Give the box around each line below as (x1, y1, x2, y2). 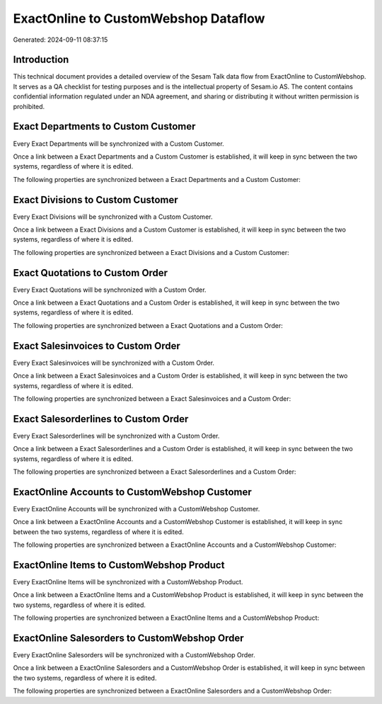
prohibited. (13, 102, 45, 110)
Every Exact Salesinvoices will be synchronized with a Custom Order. (13, 358, 215, 367)
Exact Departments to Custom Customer (13, 120, 196, 132)
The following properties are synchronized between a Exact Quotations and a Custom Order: (13, 321, 283, 329)
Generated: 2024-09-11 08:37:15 (13, 35, 108, 44)
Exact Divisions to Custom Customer (13, 193, 178, 205)
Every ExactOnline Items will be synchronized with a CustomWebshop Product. (13, 578, 243, 586)
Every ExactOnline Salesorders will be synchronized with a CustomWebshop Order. (13, 651, 256, 659)
